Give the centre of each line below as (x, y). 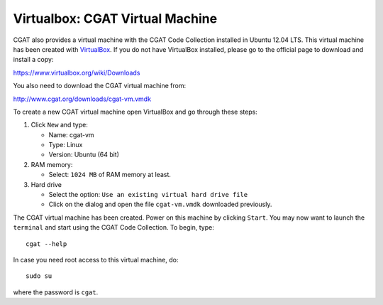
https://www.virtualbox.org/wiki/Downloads (77, 73)
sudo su (39, 276)
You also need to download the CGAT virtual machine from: (100, 86)
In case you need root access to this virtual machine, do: (96, 259)
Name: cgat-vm (72, 134)
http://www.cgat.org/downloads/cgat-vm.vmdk (82, 99)
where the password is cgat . (56, 292)
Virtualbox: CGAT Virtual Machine (115, 18)
